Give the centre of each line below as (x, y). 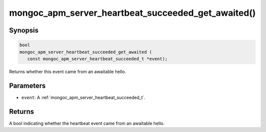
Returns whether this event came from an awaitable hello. (68, 71)
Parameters (27, 85)
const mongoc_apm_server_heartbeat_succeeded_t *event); (98, 59)
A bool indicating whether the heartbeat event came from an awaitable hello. (87, 123)
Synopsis (24, 30)
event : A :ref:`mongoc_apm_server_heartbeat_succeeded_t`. (83, 97)
